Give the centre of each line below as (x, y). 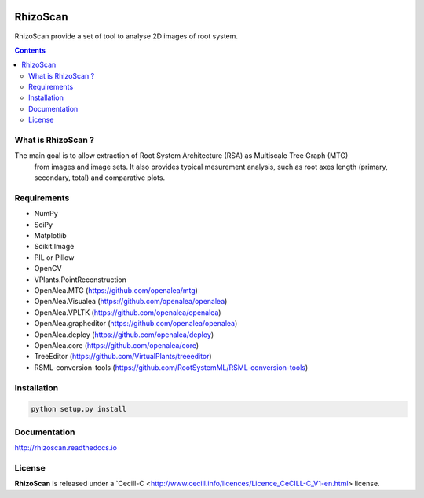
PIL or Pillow (54, 257)
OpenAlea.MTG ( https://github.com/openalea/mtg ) (116, 291)
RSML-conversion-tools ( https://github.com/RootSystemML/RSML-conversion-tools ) (171, 367)
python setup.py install (79, 409)
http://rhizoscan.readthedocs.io (66, 448)
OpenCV (48, 269)
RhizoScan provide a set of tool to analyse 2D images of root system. (126, 36)
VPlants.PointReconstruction (80, 280)
